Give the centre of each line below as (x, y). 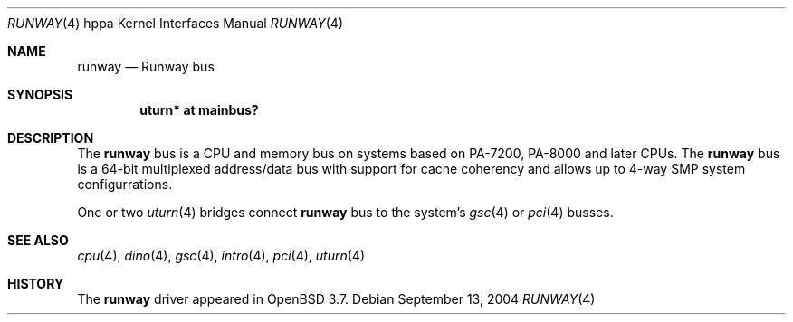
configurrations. (125, 184)
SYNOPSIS (40, 95)
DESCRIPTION (51, 138)
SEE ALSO (38, 240)
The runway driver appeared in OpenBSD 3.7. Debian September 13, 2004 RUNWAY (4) (336, 299)
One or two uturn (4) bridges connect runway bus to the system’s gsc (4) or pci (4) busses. (345, 212)
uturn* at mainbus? (199, 110)
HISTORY (36, 284)
